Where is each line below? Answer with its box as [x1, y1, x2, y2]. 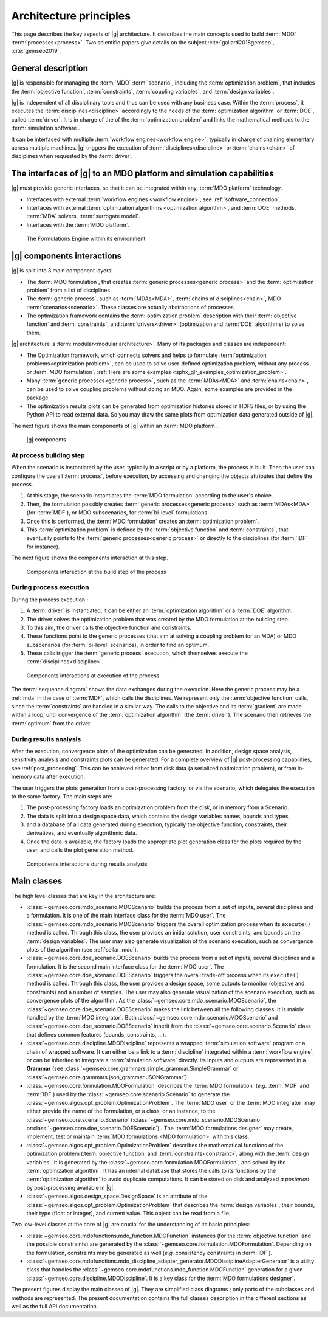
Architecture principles [11, 9, 131, 22]
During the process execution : [11, 596, 89, 603]
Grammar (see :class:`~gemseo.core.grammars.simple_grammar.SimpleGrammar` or [26, 1065, 239, 1073]
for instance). [26, 543, 60, 550]
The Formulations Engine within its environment [26, 235, 146, 243]
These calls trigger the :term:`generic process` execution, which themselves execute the [26, 649, 248, 657]
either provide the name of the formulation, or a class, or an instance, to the [26, 1107, 216, 1115]
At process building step [11, 451, 85, 459]
